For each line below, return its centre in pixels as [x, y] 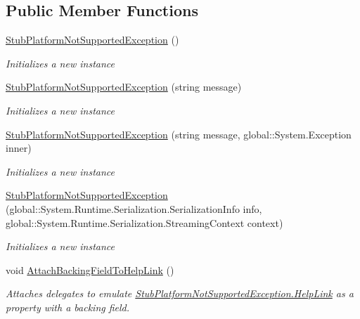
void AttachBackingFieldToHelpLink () [90, 269]
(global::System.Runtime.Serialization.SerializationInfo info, [134, 208]
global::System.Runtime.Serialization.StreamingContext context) [144, 222]
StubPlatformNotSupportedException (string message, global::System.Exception [179, 134]
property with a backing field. [68, 307]
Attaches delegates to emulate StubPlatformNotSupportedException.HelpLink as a [180, 293]
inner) [19, 148]
